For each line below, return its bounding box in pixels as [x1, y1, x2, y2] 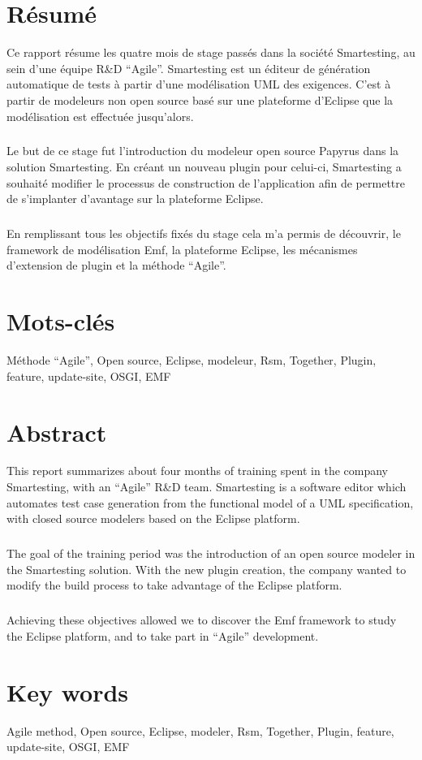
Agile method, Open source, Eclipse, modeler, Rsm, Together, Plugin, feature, [6, 722, 394, 739]
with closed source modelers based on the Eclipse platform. [6, 510, 300, 527]
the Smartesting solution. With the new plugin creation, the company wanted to [6, 560, 407, 577]
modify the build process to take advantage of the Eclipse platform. [6, 576, 342, 594]
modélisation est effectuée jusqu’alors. [6, 107, 194, 124]
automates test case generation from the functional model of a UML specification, [6, 494, 414, 511]
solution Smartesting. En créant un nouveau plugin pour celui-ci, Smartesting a [6, 158, 402, 175]
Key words [6, 675, 129, 708]
